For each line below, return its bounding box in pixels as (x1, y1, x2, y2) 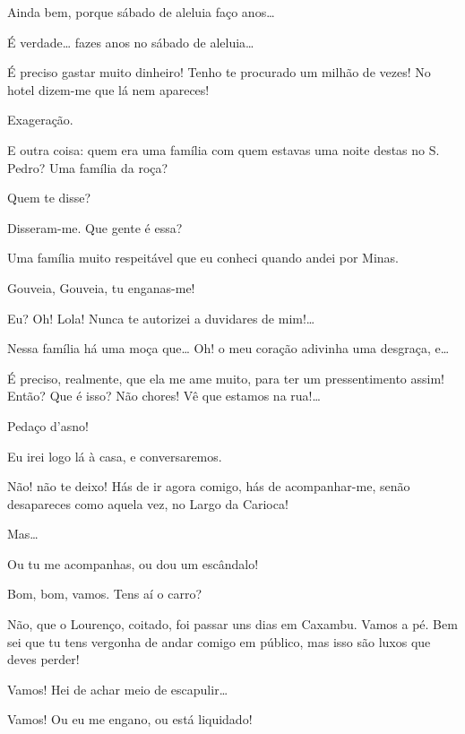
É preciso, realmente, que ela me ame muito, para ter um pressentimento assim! (7, 368, 444, 387)
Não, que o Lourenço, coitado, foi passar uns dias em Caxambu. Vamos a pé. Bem (7, 615, 458, 634)
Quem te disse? (7, 188, 91, 207)
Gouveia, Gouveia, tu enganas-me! (7, 278, 195, 297)
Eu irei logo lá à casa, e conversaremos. (7, 446, 222, 465)
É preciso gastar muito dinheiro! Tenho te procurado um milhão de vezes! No (7, 63, 431, 82)
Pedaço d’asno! (7, 416, 89, 435)
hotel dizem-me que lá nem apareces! (7, 80, 210, 99)
